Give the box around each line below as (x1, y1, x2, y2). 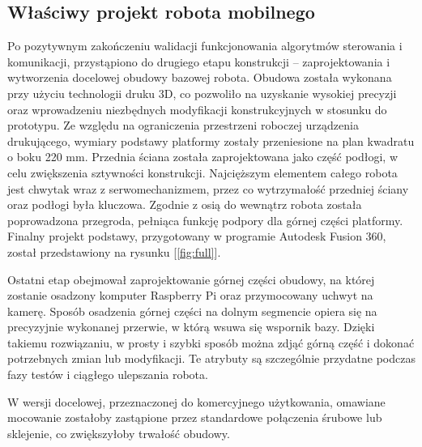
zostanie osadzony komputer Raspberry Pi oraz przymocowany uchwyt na (7, 287, 373, 304)
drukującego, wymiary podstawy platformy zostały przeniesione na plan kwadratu (7, 132, 415, 149)
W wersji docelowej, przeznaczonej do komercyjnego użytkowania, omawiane (7, 393, 386, 410)
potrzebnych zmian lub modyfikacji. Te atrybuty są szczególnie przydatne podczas (7, 350, 416, 367)
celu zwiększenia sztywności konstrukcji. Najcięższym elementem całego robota (7, 164, 398, 181)
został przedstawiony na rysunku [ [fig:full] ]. (7, 243, 221, 260)
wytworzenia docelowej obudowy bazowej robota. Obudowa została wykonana (7, 69, 392, 86)
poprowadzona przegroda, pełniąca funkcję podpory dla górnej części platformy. (7, 211, 403, 228)
